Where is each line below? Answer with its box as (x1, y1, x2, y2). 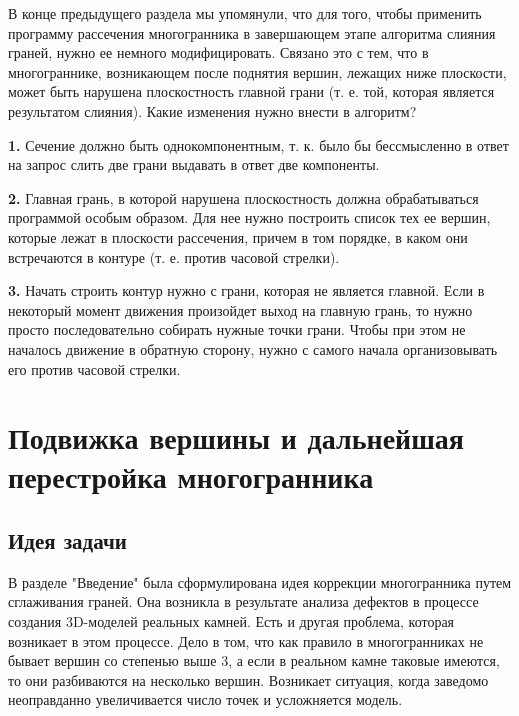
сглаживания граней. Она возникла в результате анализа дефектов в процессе (8, 591, 479, 612)
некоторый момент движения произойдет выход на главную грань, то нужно (8, 299, 473, 320)
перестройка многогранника (8, 456, 374, 497)
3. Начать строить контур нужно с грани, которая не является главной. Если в (8, 280, 485, 301)
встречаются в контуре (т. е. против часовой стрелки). (8, 246, 340, 267)
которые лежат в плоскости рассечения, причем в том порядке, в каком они (8, 226, 468, 247)
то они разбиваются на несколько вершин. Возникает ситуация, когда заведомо (8, 669, 489, 690)
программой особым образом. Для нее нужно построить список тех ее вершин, (8, 207, 491, 228)
